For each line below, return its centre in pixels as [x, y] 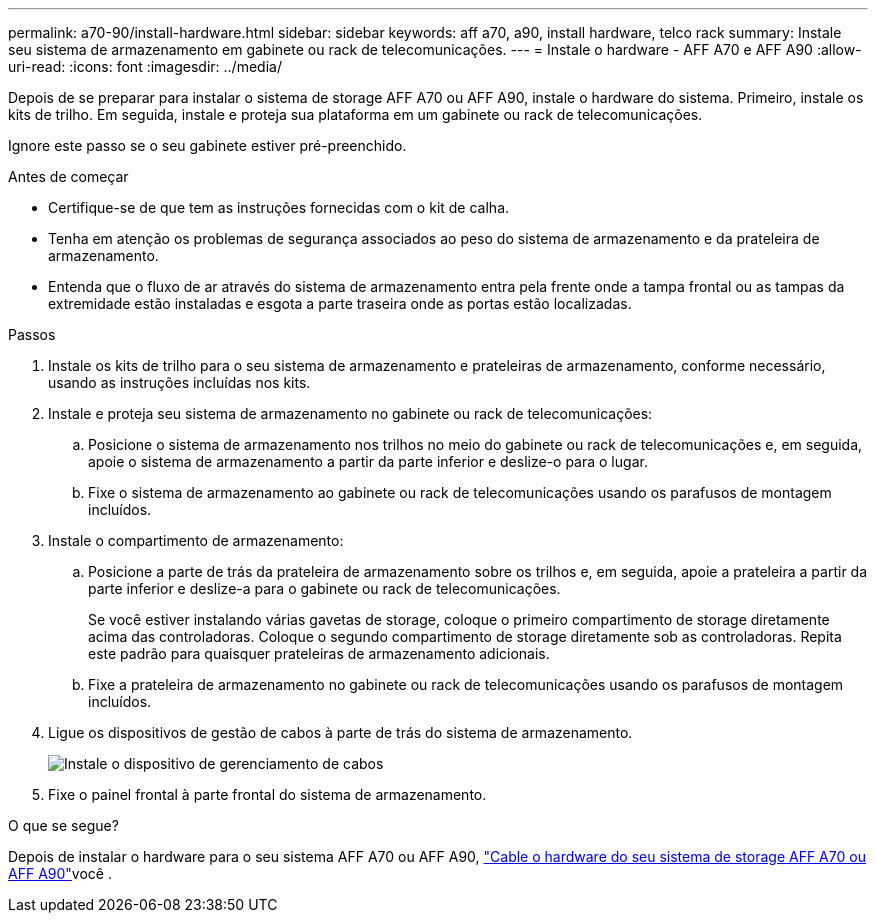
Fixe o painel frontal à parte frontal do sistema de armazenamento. [267, 794]
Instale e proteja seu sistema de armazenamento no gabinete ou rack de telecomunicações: [350, 413]
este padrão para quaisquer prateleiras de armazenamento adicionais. [319, 653]
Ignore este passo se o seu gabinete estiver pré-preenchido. [207, 145]
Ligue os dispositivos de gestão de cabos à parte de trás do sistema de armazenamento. [340, 732]
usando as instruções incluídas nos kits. [179, 382]
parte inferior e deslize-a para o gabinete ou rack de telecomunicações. [324, 588]
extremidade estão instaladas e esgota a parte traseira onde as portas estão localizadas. [340, 303]
